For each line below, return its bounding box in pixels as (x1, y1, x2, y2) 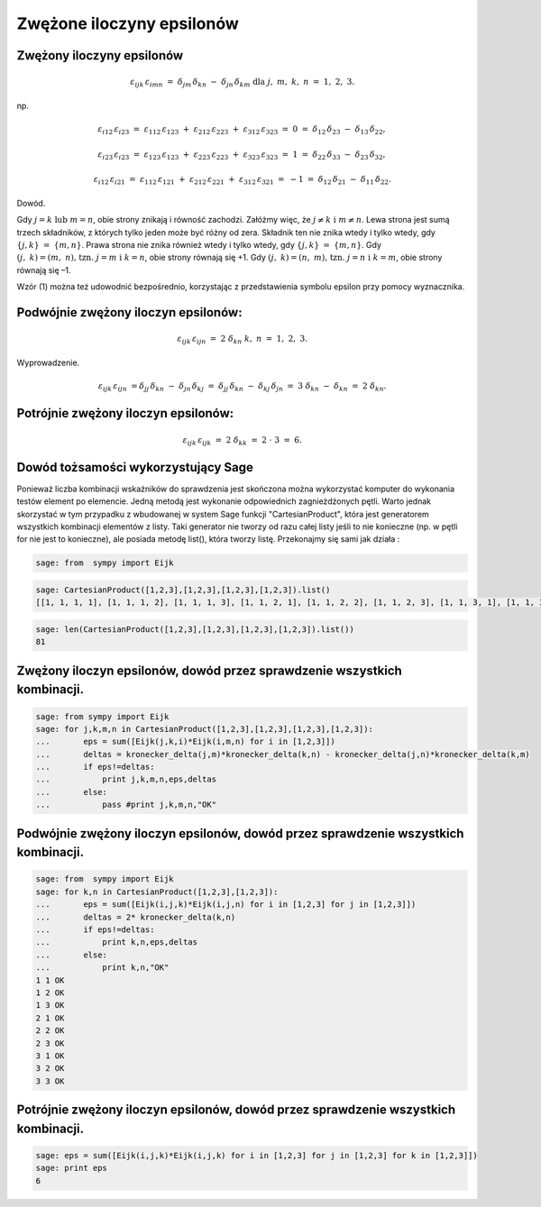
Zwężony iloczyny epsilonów (16, 48, 184, 63)
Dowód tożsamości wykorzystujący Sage (16, 460, 254, 475)
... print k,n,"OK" (35, 963, 170, 973)
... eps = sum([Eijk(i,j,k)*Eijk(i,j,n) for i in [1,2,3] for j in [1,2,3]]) (35, 900, 417, 910)
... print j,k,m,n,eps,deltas (35, 774, 216, 784)
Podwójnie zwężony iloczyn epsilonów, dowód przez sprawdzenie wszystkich (16, 826, 464, 841)
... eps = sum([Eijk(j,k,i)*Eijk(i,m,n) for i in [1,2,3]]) (35, 736, 335, 747)
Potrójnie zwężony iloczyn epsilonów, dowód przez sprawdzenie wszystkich (16, 1102, 456, 1118)
